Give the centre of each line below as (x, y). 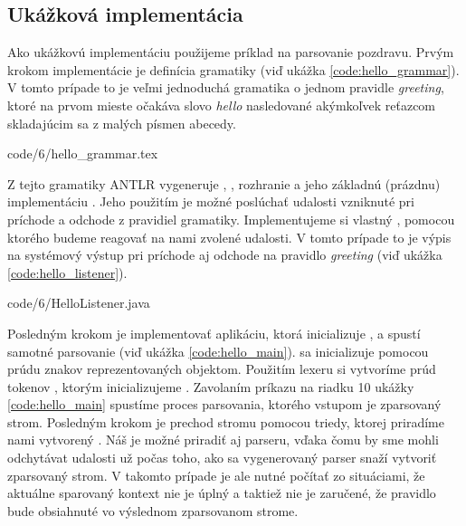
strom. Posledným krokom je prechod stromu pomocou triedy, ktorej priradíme (226, 421)
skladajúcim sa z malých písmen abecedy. (122, 123)
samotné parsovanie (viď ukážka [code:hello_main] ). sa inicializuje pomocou (218, 351)
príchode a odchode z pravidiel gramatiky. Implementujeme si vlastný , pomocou (231, 219)
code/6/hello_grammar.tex (83, 153)
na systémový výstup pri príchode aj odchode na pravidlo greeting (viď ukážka (225, 255)
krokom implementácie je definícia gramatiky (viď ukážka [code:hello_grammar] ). (233, 69)
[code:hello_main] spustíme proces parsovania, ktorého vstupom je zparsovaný (224, 404)
